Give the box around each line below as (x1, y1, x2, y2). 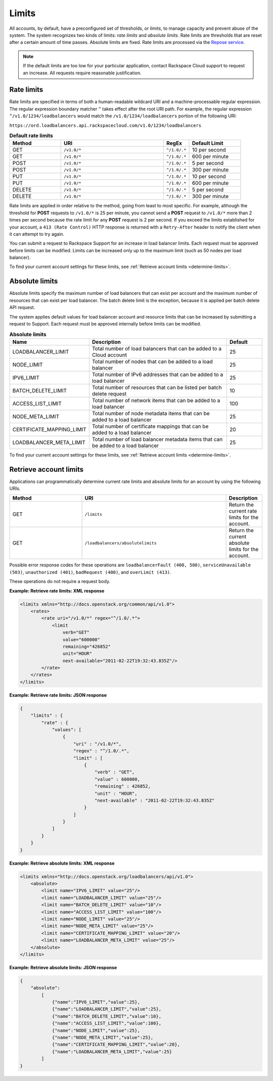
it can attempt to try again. (9, 231, 65, 237)
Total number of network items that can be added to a (92, 397, 220, 404)
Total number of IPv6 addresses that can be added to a (92, 371, 223, 378)
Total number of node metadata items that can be (92, 410, 210, 417)
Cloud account (92, 351, 127, 358)
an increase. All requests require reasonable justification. (23, 70, 142, 76)
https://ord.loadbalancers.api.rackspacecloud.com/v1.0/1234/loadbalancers (9, 122, 202, 128)
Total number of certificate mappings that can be (92, 423, 209, 430)
